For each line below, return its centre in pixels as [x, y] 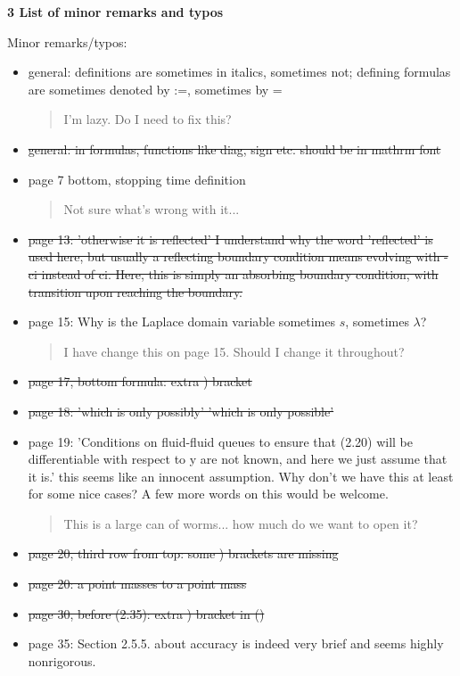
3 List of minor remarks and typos [115, 12]
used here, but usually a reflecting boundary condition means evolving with [234, 256]
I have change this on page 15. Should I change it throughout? [234, 351]
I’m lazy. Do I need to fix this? [148, 119]
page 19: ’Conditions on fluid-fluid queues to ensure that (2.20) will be [220, 441]
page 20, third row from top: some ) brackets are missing [183, 553]
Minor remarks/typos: [67, 41]
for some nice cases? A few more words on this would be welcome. [208, 494]
